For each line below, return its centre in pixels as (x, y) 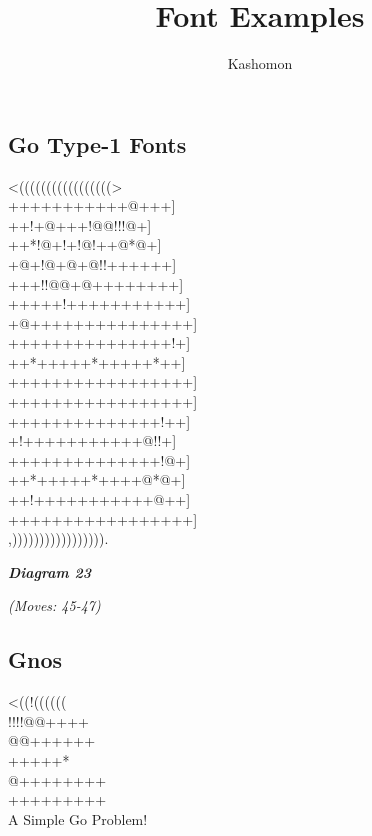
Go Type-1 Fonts (97, 143)
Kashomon (260, 63)
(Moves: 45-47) (54, 605)
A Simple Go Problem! (78, 818)
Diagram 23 (50, 571)
